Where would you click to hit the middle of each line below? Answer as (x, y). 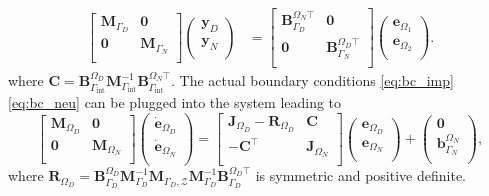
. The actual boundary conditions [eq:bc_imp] (312, 80)
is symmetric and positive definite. (360, 175)
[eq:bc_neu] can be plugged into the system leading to (175, 102)
